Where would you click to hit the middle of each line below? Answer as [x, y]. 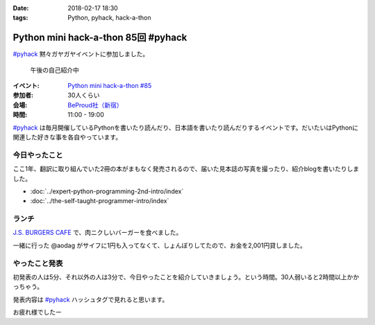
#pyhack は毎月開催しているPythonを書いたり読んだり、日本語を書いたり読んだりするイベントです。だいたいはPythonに [186, 128]
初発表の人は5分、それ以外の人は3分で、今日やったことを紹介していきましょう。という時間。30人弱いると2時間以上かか [186, 277]
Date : [21, 8]
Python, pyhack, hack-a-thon [109, 18]
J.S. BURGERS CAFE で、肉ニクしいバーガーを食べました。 [98, 233]
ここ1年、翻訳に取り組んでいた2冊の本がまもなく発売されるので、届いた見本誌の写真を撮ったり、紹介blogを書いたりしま [186, 169]
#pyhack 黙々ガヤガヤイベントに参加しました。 [81, 54]
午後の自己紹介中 [55, 70]
